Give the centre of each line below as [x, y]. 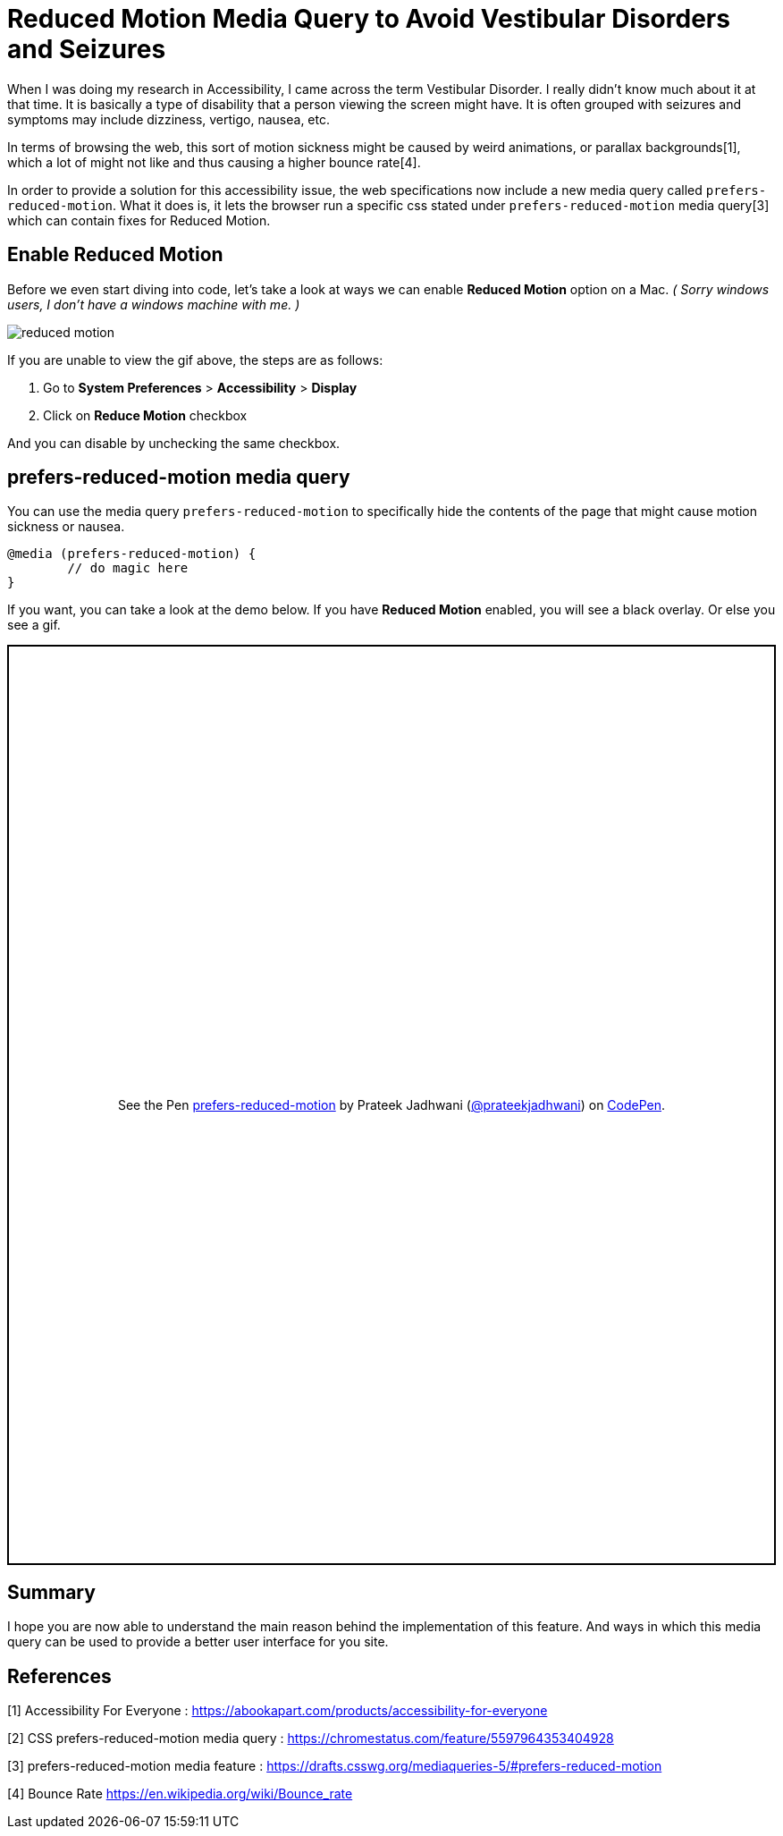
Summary [51, 1592]
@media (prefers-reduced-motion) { [132, 554]
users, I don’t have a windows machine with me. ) [154, 304]
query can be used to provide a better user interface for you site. [198, 1642]
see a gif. [34, 625]
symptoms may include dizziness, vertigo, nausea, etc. [168, 119]
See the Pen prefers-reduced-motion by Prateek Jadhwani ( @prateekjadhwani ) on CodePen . [391, 1105]
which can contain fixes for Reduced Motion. [139, 220]
